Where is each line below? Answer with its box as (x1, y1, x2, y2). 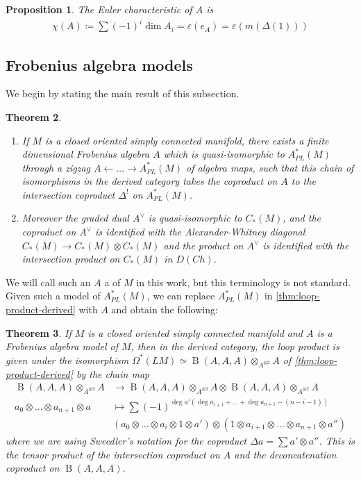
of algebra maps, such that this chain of (186, 160, 354, 174)
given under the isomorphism (6, 352, 129, 367)
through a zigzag (22, 160, 91, 174)
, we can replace (146, 288, 215, 303)
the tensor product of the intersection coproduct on (6, 447, 220, 461)
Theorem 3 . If (6, 325, 72, 340)
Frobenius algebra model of (6, 339, 118, 354)
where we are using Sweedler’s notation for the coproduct (6, 433, 247, 447)
